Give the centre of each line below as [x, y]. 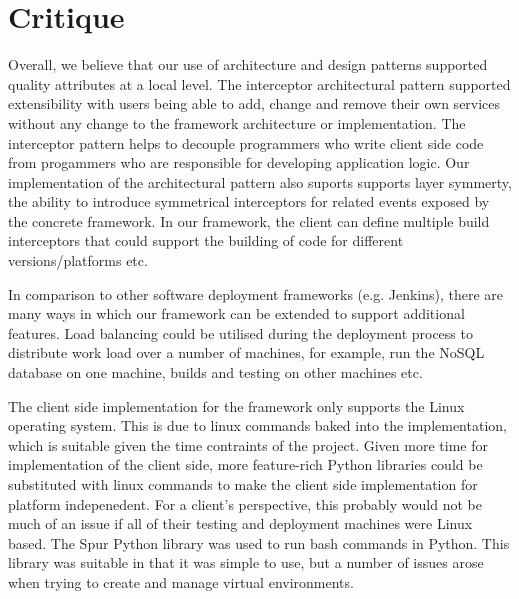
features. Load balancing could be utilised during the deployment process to [240, 332]
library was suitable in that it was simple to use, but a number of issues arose [246, 562]
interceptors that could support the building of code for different [206, 240]
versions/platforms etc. [78, 260]
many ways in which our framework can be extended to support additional [236, 313]
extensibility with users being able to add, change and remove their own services [254, 103]
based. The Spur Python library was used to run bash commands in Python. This [259, 542]
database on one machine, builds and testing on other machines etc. [215, 372]
